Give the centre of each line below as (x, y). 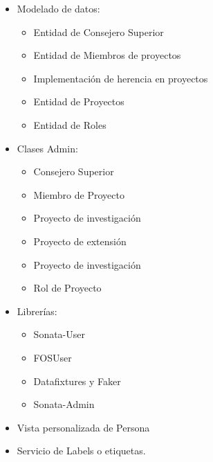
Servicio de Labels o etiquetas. (81, 451)
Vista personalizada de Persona (83, 427)
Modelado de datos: (58, 8)
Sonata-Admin (64, 404)
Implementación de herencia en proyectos (121, 78)
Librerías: (37, 311)
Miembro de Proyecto (79, 194)
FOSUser (53, 357)
